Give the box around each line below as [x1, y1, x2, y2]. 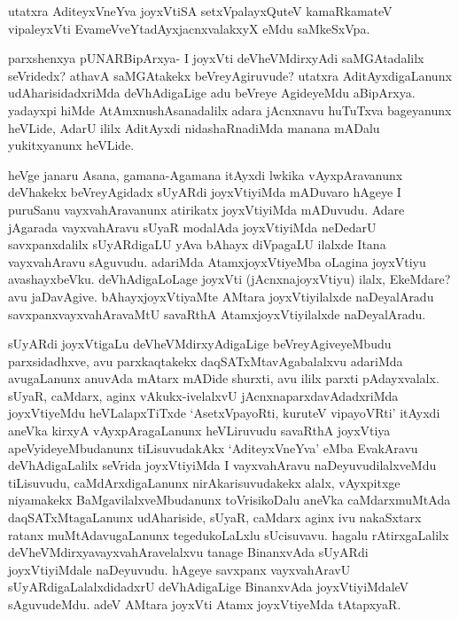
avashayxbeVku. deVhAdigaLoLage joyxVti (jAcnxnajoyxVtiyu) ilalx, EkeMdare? [8, 270, 451, 288]
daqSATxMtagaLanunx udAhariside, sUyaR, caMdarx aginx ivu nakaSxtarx [8, 508, 422, 527]
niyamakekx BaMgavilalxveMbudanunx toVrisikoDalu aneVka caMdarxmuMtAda [8, 490, 451, 509]
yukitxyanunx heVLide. [8, 136, 135, 154]
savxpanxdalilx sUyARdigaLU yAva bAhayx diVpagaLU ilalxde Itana [8, 235, 386, 254]
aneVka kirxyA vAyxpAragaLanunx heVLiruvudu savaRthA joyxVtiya [8, 421, 391, 440]
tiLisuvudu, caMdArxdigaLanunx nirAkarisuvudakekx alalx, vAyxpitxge [8, 473, 401, 491]
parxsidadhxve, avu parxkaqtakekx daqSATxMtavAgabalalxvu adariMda [8, 351, 403, 370]
